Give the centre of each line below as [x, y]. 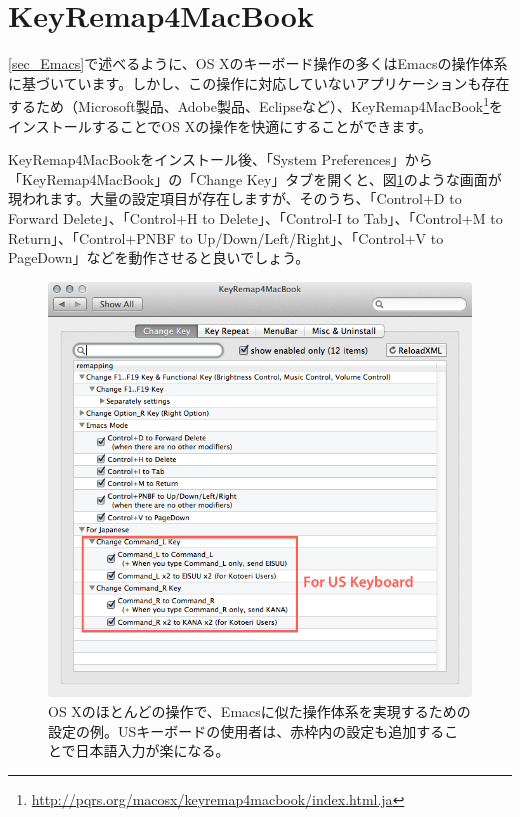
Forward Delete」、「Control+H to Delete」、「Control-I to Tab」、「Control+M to [255, 217]
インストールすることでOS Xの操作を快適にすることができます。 [220, 125]
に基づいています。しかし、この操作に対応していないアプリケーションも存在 [259, 82]
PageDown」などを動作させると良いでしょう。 [159, 257]
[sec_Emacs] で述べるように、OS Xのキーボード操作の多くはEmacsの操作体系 [258, 63]
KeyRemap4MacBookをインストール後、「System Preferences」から [220, 159]
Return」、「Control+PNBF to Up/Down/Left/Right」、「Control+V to [226, 237]
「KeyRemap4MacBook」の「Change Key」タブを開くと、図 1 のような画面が [255, 178]
